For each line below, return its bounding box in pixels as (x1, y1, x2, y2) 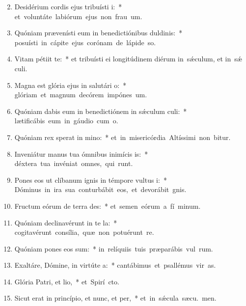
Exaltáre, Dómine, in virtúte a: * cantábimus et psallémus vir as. (14, 260, 216, 270)
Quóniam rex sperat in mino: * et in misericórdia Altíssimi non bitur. (14, 132, 231, 142)
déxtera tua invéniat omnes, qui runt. (14, 158, 133, 168)
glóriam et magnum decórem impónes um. (14, 89, 147, 100)
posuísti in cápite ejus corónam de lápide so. (14, 37, 156, 47)
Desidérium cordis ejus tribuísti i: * (14, 1, 122, 11)
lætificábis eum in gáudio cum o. (14, 115, 118, 126)
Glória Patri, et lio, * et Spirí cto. (14, 276, 119, 286)
